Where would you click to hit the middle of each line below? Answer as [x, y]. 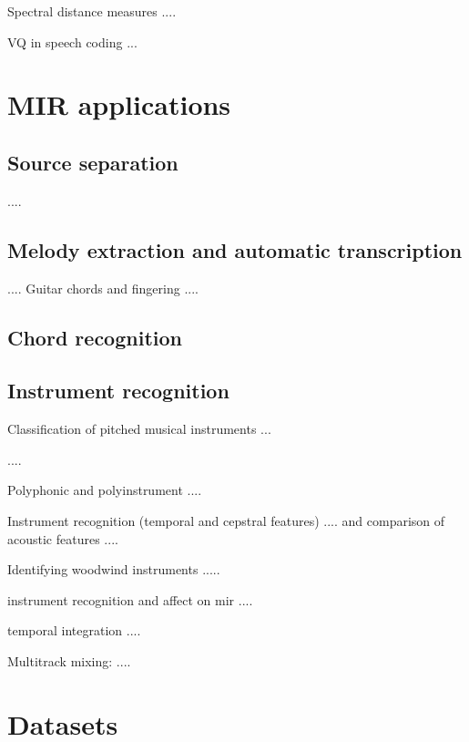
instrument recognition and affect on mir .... [130, 599]
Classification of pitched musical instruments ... [139, 429]
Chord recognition [95, 337]
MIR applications [119, 104]
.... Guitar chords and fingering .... [103, 288]
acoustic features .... [63, 538]
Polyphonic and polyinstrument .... [105, 490]
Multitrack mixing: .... [69, 660]
